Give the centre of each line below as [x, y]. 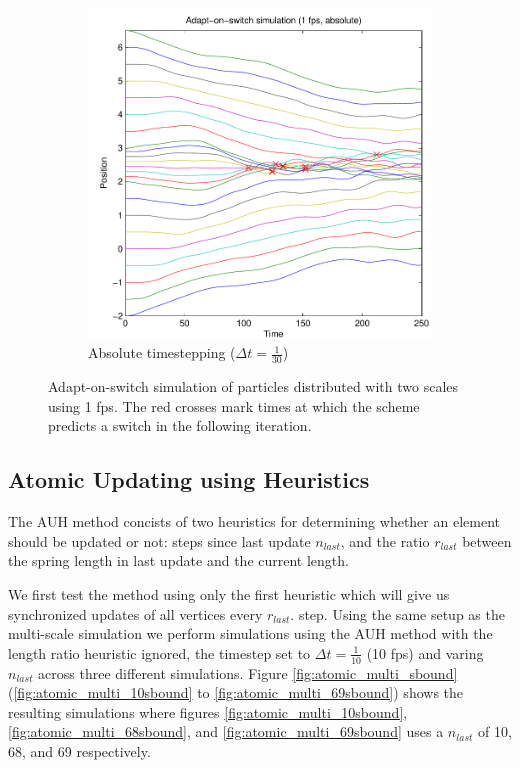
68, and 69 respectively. [79, 751]
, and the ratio [385, 540]
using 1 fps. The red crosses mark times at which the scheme [234, 405]
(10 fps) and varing [425, 652]
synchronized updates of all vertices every [135, 613]
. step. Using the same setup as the [397, 613]
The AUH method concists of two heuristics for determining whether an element [254, 521]
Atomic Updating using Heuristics [189, 479]
